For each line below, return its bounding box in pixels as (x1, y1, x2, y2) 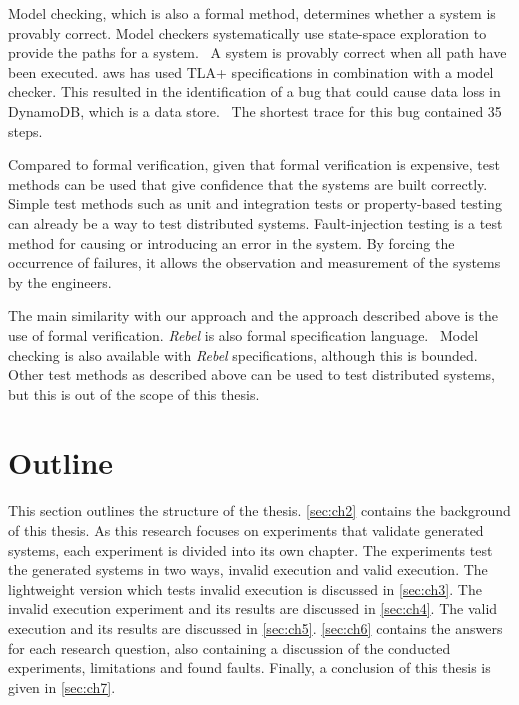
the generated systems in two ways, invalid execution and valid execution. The (8, 559, 488, 580)
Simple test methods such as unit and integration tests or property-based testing (8, 193, 502, 214)
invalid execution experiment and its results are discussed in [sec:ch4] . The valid (8, 598, 498, 619)
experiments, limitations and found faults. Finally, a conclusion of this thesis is (8, 657, 491, 678)
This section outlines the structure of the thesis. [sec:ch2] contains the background (8, 500, 511, 521)
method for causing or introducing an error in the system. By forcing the (8, 232, 455, 253)
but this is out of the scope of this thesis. (8, 383, 260, 404)
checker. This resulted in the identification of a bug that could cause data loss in (8, 81, 501, 102)
